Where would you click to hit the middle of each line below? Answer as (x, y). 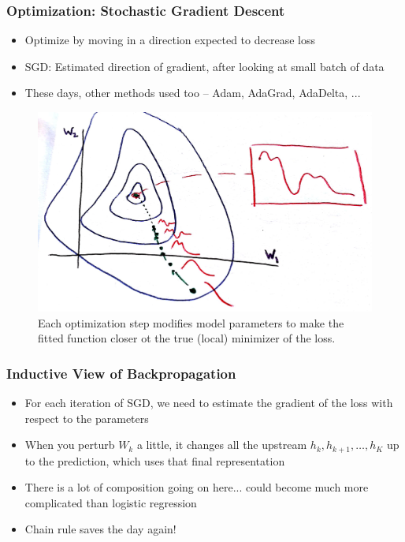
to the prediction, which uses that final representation (155, 460)
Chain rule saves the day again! (100, 529)
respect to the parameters (87, 418)
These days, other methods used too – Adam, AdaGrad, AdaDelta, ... (193, 93)
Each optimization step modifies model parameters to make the (191, 322)
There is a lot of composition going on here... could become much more (197, 487)
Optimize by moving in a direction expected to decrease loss (170, 40)
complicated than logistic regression (111, 502)
